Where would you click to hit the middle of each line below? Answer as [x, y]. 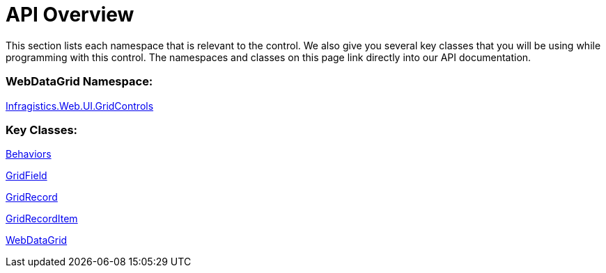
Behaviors [29, 154]
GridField [26, 176]
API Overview [70, 15]
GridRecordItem [42, 219]
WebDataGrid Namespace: [79, 82]
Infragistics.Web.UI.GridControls [80, 106]
